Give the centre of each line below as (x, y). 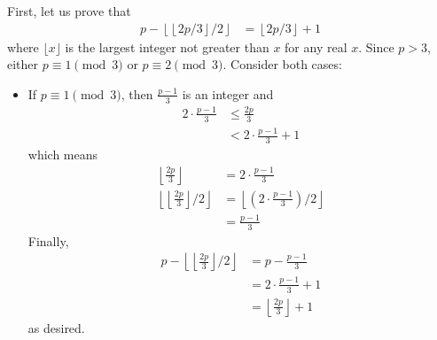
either (23, 64)
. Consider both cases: (282, 64)
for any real (316, 46)
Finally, (48, 240)
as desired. (56, 327)
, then (137, 93)
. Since (376, 46)
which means (63, 154)
